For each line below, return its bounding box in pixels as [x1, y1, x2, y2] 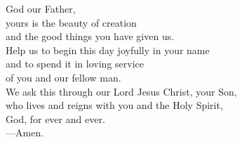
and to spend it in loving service [6, 56, 144, 71]
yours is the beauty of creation [6, 15, 137, 30]
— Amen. [6, 125, 44, 140]
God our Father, [6, 1, 76, 15]
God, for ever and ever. [6, 111, 105, 126]
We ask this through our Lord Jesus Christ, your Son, [6, 84, 237, 98]
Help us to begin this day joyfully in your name [6, 42, 210, 57]
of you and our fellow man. [6, 70, 121, 84]
